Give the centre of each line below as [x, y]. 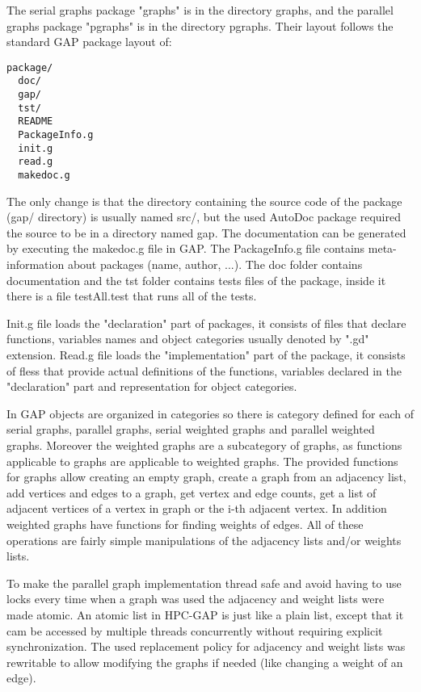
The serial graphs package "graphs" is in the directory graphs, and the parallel [200, 10]
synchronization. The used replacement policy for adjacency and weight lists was [206, 646]
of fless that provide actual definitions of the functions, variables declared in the [204, 370]
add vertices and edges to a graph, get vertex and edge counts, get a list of [192, 492]
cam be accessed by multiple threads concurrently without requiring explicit [195, 630]
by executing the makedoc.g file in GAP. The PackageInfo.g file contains [186, 248]
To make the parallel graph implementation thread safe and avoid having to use [204, 583]
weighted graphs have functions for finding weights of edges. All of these [185, 524]
